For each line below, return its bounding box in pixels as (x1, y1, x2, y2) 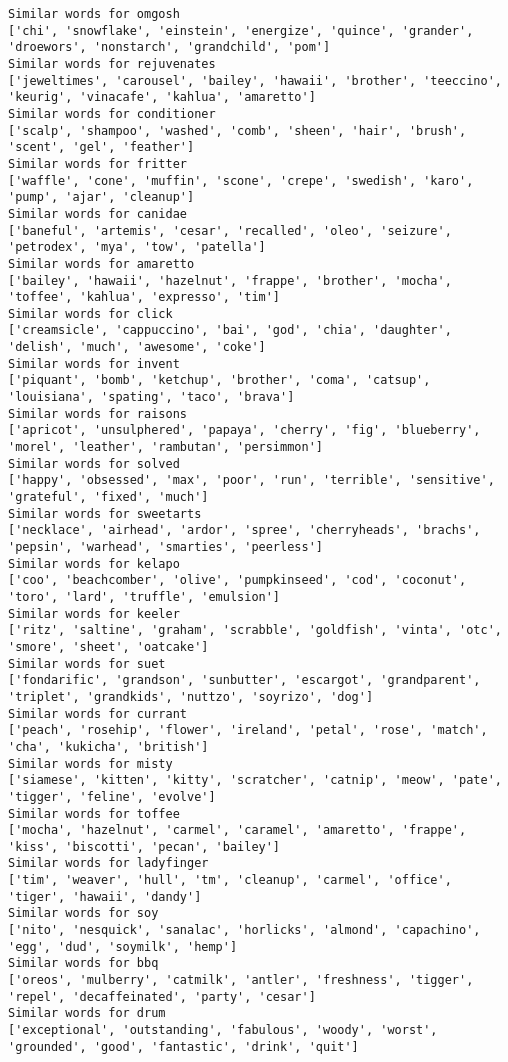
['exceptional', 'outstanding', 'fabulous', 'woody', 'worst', (8, 1023, 438, 1038)
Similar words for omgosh (8, 7, 180, 21)
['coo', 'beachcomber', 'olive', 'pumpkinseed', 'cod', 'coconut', (8, 573, 467, 588)
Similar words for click (8, 306, 173, 321)
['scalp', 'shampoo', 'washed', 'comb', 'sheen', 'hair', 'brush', (8, 123, 467, 138)
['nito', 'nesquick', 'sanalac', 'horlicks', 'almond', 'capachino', (8, 923, 481, 938)
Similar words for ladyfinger (8, 856, 209, 871)
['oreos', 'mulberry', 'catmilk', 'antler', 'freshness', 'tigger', (8, 973, 474, 988)
